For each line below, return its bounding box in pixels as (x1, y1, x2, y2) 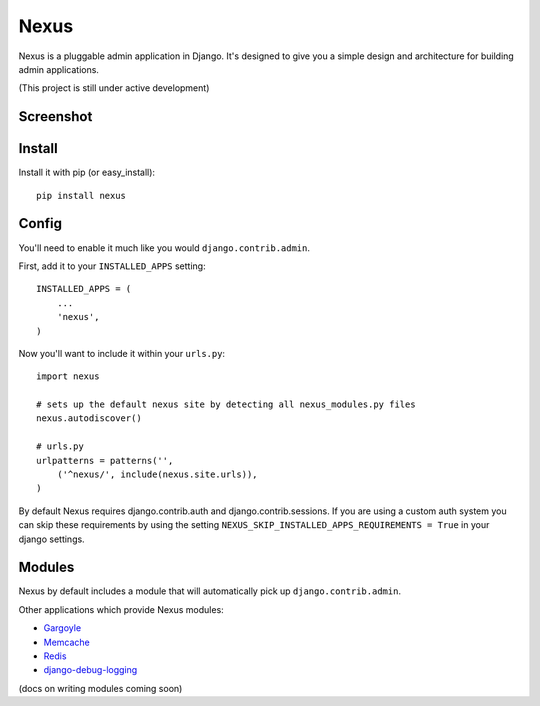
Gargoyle (43, 622, 82, 634)
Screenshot (18, 108, 93, 125)
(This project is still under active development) (18, 82, 210, 94)
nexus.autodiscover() (36, 413, 142, 424)
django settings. (18, 533, 85, 545)
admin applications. (18, 63, 100, 75)
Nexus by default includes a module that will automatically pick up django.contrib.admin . (18, 585, 402, 597)
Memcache (43, 636, 90, 648)
